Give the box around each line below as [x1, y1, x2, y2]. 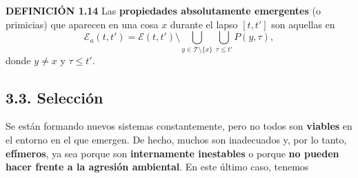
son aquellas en [271, 17, 335, 31]
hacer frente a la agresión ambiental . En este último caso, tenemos [6, 159, 309, 174]
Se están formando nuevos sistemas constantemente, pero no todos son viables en [6, 119, 352, 133]
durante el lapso [170, 17, 238, 31]
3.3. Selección [6, 86, 103, 108]
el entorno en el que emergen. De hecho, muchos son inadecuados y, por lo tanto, [6, 132, 347, 146]
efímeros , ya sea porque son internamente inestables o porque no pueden [6, 146, 339, 160]
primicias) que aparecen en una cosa [6, 17, 159, 31]
